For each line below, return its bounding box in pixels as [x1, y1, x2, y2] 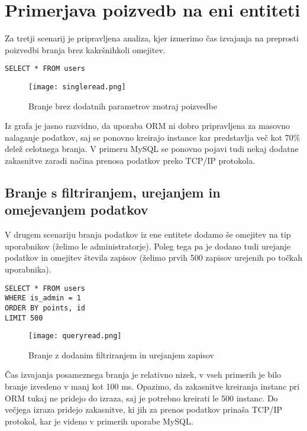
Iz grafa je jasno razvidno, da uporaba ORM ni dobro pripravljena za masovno [5, 119, 290, 132]
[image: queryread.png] [28, 332, 122, 341]
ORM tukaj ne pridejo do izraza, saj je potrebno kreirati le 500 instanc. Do [5, 391, 278, 404]
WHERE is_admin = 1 [5, 294, 81, 303]
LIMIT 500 [5, 313, 43, 322]
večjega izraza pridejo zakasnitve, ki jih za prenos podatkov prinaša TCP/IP [5, 403, 283, 416]
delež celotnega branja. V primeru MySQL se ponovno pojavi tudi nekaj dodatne [5, 142, 299, 155]
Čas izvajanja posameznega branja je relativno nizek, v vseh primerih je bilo [5, 368, 282, 381]
